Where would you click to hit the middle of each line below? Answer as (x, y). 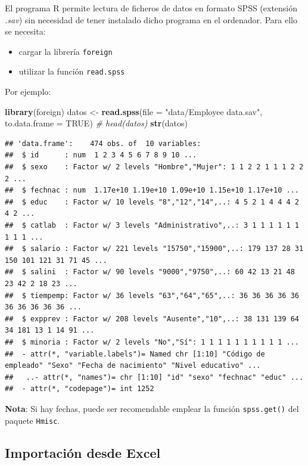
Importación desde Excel (83, 452)
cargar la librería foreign (66, 51)
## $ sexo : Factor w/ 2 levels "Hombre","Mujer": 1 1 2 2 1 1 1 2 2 (154, 167)
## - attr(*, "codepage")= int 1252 (80, 389)
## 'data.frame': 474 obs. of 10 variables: (103, 143)
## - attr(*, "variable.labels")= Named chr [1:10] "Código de (135, 354)
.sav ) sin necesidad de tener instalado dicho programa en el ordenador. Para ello (151, 19)
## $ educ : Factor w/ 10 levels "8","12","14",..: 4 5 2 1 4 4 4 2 (152, 202)
